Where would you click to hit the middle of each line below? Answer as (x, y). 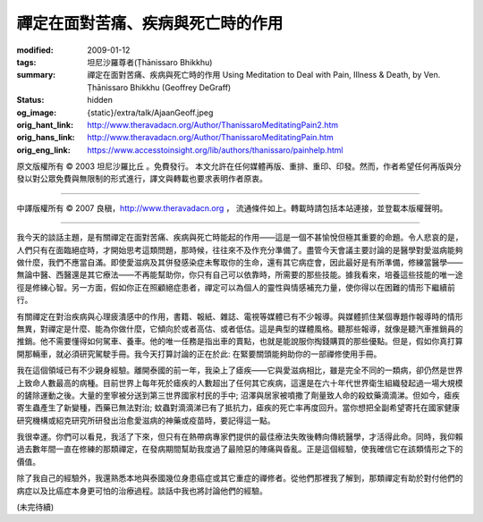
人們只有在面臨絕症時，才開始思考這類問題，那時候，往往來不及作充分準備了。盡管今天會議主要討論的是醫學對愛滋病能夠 (240, 249)
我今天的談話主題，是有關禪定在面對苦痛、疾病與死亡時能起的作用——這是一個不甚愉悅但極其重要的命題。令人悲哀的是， (240, 238)
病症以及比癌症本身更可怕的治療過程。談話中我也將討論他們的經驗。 (142, 491)
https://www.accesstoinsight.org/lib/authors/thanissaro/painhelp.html (215, 150)
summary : (36, 75)
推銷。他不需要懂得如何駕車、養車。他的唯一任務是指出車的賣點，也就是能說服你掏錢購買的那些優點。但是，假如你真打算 (240, 341)
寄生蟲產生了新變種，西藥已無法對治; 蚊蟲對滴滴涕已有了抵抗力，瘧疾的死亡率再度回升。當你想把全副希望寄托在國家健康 (238, 408)
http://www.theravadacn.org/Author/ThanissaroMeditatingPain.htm (211, 138)
